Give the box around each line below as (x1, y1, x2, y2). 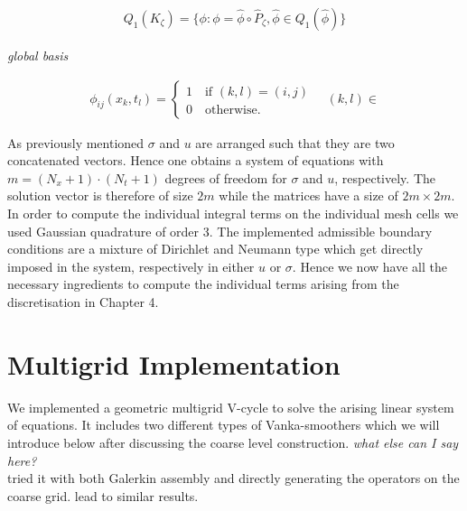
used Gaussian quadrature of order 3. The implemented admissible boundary (7, 221, 433, 240)
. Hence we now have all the (292, 256, 447, 275)
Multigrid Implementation (7, 345, 341, 382)
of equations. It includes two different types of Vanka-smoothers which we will (7, 415, 440, 434)
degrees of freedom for (164, 168, 287, 187)
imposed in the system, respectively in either (7, 256, 255, 275)
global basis (7, 46, 69, 65)
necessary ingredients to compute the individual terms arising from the (7, 274, 399, 293)
